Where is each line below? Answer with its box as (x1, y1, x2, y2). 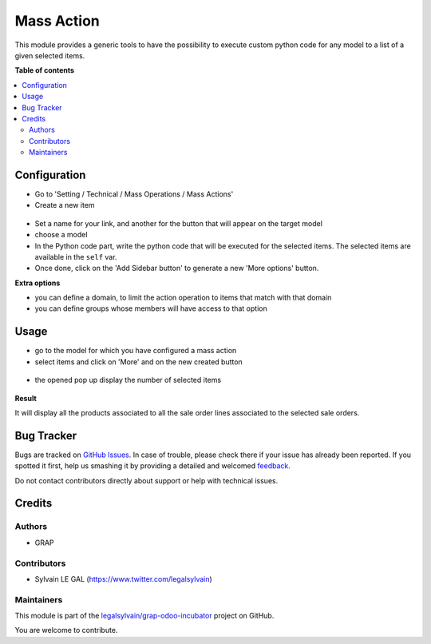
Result (14, 393, 38, 403)
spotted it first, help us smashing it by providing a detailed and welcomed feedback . (14, 461, 291, 471)
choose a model (34, 230, 88, 240)
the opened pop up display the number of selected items (34, 376, 222, 385)
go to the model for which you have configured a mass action (34, 346, 237, 356)
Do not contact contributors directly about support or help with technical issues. (14, 475, 279, 485)
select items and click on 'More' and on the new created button (34, 356, 243, 367)
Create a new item (34, 201, 95, 210)
